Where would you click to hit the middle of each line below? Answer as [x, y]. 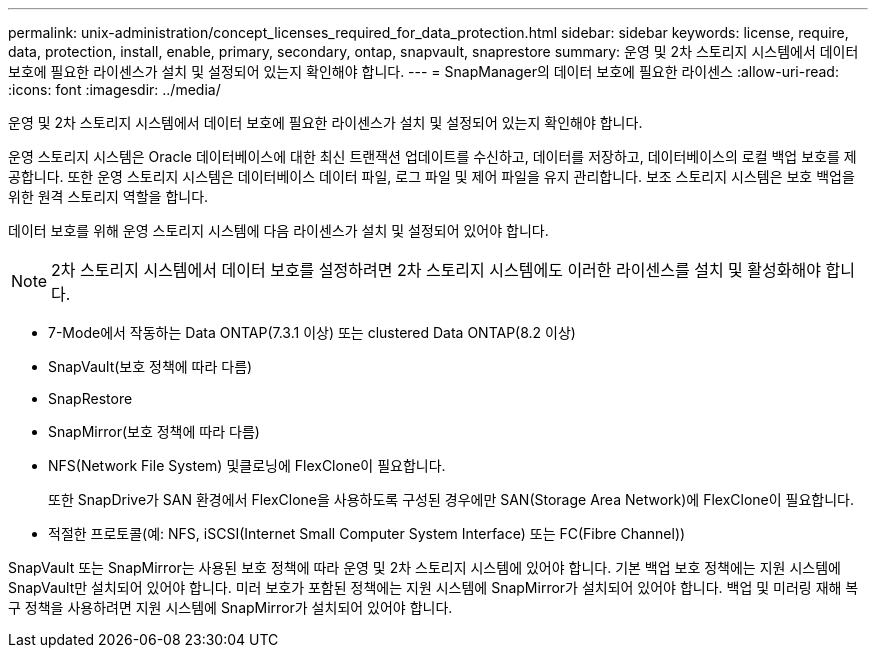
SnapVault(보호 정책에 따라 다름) [150, 366]
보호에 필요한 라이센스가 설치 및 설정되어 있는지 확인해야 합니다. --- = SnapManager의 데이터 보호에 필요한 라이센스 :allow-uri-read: [423, 71]
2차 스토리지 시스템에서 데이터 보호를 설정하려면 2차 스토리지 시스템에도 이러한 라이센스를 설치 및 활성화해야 [436, 270]
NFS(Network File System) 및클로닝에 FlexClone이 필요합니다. [247, 465]
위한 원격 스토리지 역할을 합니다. [108, 196]
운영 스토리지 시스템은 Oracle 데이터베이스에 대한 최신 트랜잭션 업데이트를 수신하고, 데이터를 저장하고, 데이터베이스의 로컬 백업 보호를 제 [432, 156]
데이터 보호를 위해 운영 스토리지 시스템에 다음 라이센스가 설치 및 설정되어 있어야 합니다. [278, 230]
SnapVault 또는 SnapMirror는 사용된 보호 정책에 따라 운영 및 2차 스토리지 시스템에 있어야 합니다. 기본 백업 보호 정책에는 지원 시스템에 [424, 567]
